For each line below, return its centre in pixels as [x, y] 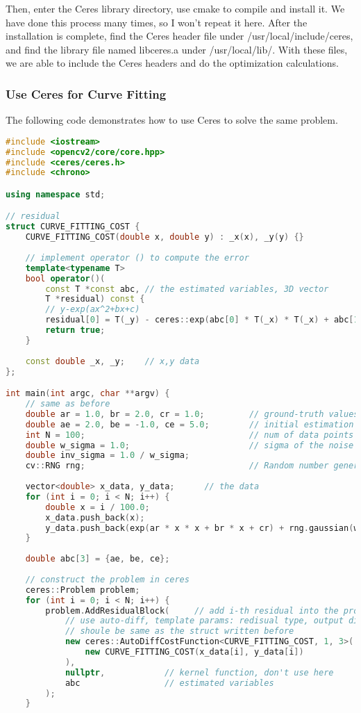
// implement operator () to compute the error [137, 257]
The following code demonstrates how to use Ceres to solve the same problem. [172, 120]
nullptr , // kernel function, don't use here [199, 672]
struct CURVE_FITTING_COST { [73, 227]
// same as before [68, 404]
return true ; [75, 330]
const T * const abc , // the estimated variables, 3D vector [187, 289]
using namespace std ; [56, 194]
